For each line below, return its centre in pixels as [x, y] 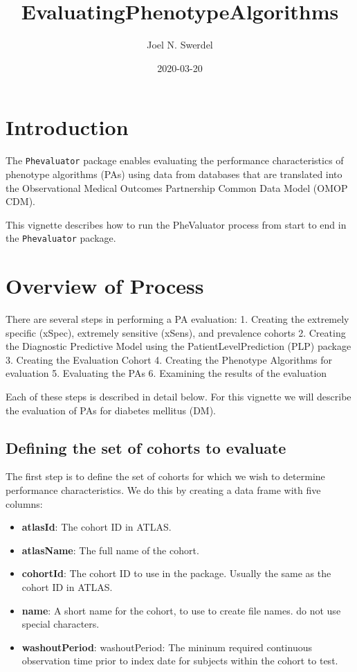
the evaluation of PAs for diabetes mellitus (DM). [111, 410]
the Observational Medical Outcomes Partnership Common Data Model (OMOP [177, 187]
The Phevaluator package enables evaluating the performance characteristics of [175, 160]
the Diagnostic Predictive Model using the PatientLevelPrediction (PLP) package [178, 346]
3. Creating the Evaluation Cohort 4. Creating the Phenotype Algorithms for [169, 359]
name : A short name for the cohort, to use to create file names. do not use [181, 610]
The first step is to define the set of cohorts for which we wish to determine [165, 476]
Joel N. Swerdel [180, 45]
